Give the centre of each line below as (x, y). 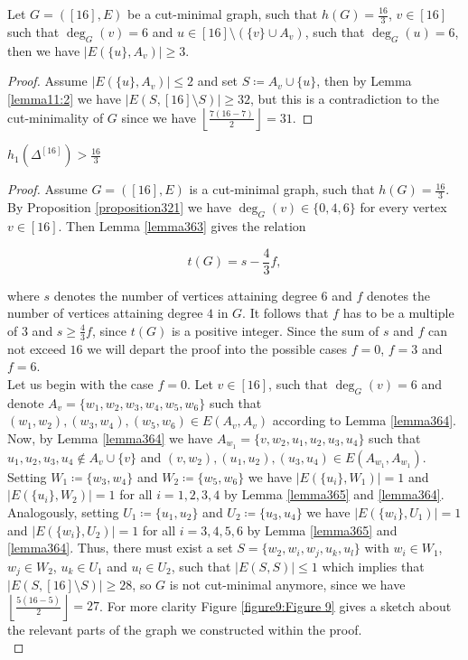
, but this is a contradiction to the (345, 98)
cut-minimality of (56, 117)
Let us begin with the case (80, 383)
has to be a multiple (398, 313)
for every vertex (403, 207)
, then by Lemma (364, 81)
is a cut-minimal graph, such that (282, 189)
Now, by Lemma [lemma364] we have (110, 437)
